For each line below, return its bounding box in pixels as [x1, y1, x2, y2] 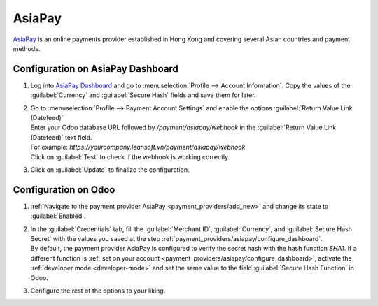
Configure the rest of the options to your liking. [30, 286, 166, 295]
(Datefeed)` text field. [30, 133, 92, 141]
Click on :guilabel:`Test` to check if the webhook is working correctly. [30, 152, 230, 161]
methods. [13, 44, 41, 52]
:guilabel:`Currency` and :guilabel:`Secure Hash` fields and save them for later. [30, 91, 256, 99]
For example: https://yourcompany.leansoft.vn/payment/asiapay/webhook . [30, 143, 248, 152]
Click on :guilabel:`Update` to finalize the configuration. [30, 165, 190, 174]
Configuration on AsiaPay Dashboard [13, 63, 178, 75]
